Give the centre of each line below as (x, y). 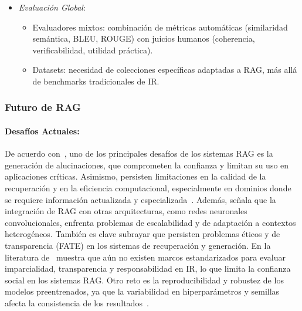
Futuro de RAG (43, 107)
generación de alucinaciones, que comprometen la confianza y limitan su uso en (147, 165)
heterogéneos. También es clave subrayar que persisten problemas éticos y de (142, 234)
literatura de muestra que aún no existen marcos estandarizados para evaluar (145, 257)
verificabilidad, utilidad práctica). (93, 50)
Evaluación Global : (52, 7)
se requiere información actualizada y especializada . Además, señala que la (140, 199)
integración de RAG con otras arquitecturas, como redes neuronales (126, 211)
